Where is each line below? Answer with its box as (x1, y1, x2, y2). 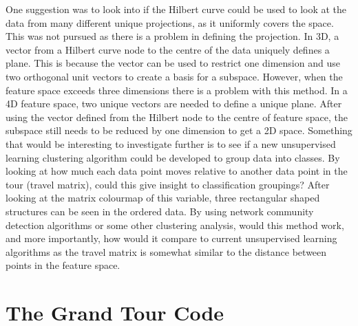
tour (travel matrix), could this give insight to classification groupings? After (6, 177, 330, 191)
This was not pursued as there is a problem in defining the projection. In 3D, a (6, 29, 339, 43)
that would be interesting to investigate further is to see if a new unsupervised (6, 136, 336, 151)
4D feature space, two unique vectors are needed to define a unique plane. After (6, 96, 342, 111)
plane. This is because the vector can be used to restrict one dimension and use (6, 56, 340, 70)
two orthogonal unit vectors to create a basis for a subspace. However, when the (6, 69, 343, 83)
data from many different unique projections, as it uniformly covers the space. (6, 15, 334, 30)
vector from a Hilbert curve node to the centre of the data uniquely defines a (6, 42, 330, 56)
